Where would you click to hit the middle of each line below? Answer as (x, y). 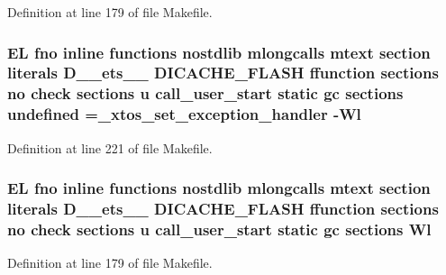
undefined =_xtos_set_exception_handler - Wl (184, 114)
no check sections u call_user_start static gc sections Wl (219, 229)
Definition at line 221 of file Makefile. (110, 147)
